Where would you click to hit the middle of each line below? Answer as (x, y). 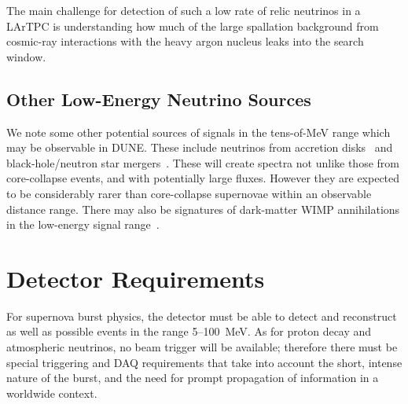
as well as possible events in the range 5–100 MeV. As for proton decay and (189, 331)
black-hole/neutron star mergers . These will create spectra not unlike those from (203, 162)
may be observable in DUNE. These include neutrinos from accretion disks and (200, 147)
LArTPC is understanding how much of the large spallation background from (193, 26)
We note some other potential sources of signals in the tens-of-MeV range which (198, 132)
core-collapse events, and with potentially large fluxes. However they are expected (203, 178)
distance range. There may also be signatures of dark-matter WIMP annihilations (203, 209)
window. (26, 56)
